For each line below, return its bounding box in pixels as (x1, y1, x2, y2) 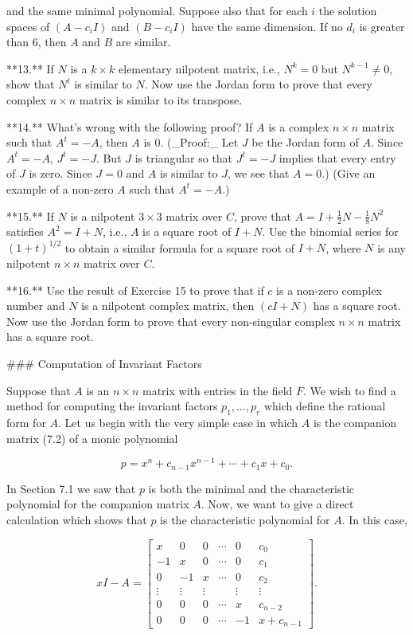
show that (6, 76, 55, 92)
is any (377, 239, 406, 256)
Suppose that (6, 382, 71, 398)
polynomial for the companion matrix (6, 496, 189, 512)
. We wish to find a (303, 382, 396, 398)
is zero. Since (29, 165, 92, 182)
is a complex (268, 118, 329, 135)
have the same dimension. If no (191, 18, 343, 34)
